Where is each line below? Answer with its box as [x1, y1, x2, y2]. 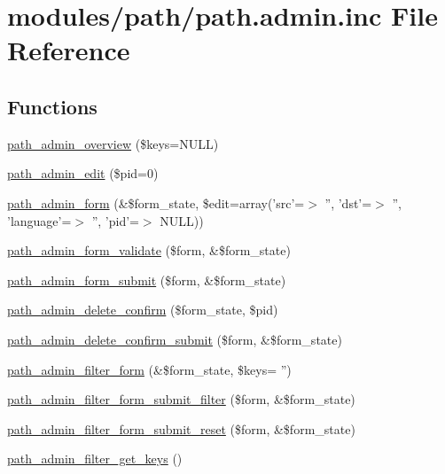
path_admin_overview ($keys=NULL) [7, 134, 219, 152]
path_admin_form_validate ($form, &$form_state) [7, 241, 291, 260]
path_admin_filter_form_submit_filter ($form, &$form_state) [7, 390, 355, 408]
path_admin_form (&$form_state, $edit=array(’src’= [7, 193, 305, 212]
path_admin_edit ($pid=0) [7, 164, 159, 183]
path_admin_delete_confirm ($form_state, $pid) [7, 300, 278, 319]
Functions [7, 92, 98, 120]
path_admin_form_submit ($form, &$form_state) [7, 270, 286, 289]
